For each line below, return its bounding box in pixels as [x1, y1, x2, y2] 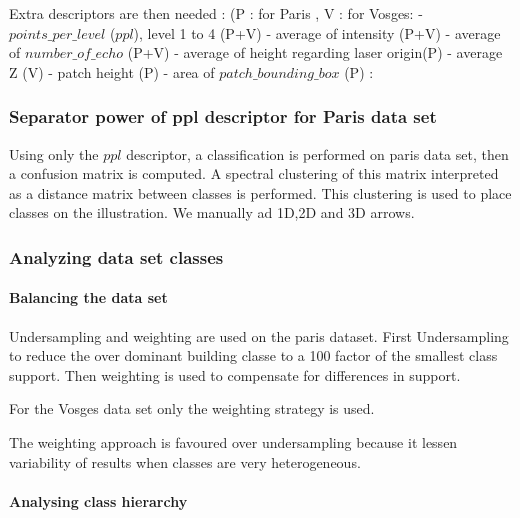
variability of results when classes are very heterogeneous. [9, 451, 361, 472]
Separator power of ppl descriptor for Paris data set [9, 104, 437, 129]
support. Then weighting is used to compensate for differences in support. [9, 364, 461, 385]
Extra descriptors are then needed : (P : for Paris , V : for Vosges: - [9, 3, 423, 23]
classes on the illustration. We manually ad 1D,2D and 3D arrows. [9, 202, 415, 223]
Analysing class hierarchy [9, 490, 188, 511]
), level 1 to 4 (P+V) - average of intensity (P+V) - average [133, 22, 501, 43]
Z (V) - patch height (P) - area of [9, 61, 215, 82]
